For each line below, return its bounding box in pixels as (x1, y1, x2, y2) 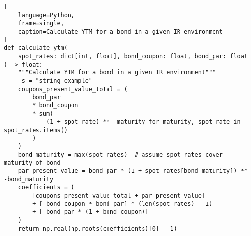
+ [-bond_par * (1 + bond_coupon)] (32, 208, 149, 216)
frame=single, (18, 20, 64, 27)
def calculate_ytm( (4, 44, 68, 52)
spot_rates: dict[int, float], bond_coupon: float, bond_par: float (18, 52, 248, 60)
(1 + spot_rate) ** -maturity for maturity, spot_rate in (46, 118, 241, 126)
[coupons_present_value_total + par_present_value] (32, 192, 206, 200)
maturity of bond (4, 159, 61, 167)
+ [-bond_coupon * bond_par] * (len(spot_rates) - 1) (32, 200, 213, 207)
